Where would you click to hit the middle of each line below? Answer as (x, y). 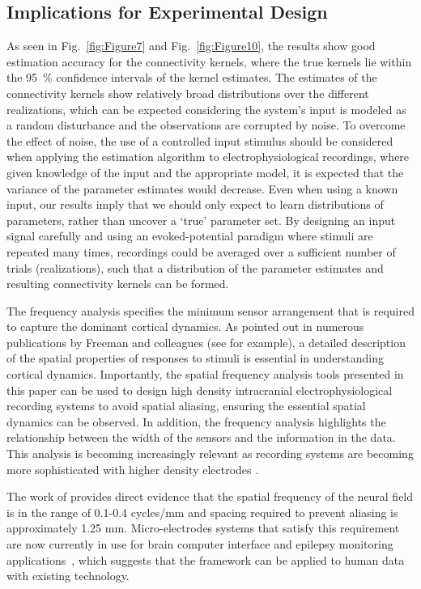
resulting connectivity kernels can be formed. (118, 284)
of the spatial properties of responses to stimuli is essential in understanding (196, 358)
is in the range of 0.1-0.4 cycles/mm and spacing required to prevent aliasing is (202, 512)
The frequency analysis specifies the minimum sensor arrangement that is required (210, 310)
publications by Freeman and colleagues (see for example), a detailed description (206, 342)
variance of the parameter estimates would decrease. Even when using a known (202, 188)
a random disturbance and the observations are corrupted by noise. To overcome (206, 125)
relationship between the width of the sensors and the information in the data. (201, 437)
